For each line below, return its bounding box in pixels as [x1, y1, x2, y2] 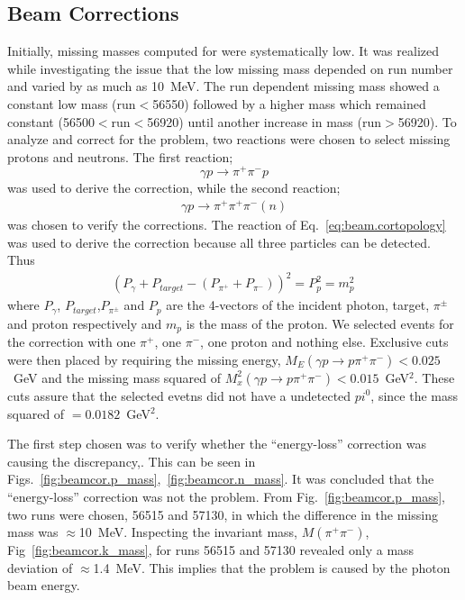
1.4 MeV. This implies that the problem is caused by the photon [93, 558, 451, 577]
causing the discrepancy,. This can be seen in [7, 451, 256, 470]
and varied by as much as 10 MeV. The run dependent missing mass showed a [7, 77, 440, 95]
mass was [7, 523, 59, 541]
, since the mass [370, 386, 458, 405]
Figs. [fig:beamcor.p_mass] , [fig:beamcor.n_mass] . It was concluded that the [7, 469, 434, 488]
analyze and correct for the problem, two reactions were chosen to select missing [7, 130, 451, 149]
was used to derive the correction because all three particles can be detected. [7, 232, 431, 251]
